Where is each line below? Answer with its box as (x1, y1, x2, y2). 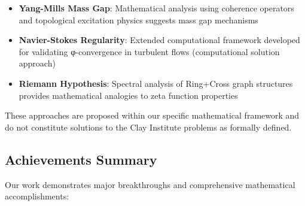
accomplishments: (5, 190, 69, 202)
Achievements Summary (5, 150, 157, 168)
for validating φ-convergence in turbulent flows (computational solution (19, 45, 280, 57)
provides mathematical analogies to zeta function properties (19, 89, 238, 101)
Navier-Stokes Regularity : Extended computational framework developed (19, 34, 300, 46)
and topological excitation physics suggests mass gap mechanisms (19, 13, 258, 26)
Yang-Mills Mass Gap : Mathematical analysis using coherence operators (19, 2, 294, 14)
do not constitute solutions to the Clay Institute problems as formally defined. (5, 120, 292, 133)
